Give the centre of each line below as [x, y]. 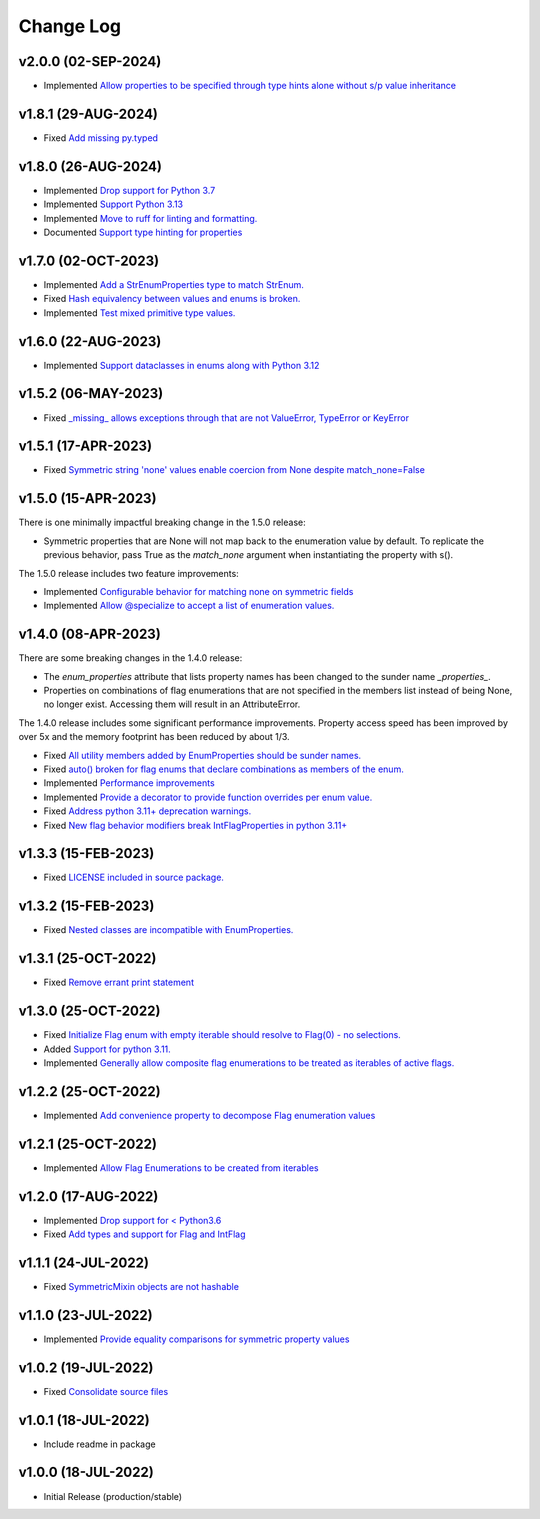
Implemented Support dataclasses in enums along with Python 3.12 [181, 365]
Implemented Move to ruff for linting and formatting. [150, 218]
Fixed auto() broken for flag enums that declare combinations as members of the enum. [223, 769]
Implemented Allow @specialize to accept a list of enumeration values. [189, 606]
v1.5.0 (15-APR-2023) [87, 498]
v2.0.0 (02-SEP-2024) [90, 61]
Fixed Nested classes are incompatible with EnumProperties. [168, 930]
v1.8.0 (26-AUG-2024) [90, 166]
